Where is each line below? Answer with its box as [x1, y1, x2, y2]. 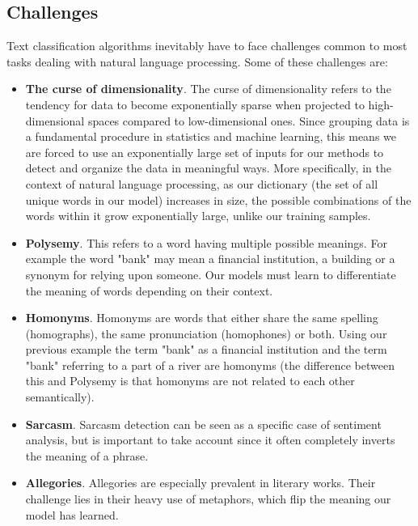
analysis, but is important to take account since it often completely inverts [25, 431, 395, 448]
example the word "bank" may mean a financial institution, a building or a [25, 250, 395, 267]
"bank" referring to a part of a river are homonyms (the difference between [25, 356, 395, 373]
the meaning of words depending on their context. [25, 282, 273, 299]
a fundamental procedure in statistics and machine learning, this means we [25, 128, 397, 145]
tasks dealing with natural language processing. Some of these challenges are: [6, 53, 388, 70]
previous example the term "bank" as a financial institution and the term [25, 341, 387, 358]
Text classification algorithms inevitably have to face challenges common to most [6, 37, 407, 54]
